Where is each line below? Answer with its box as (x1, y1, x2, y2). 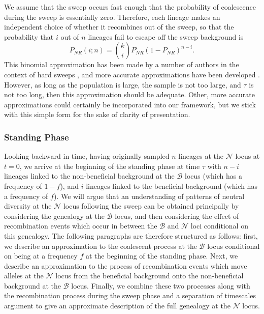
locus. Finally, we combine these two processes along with (71, 280, 250, 291)
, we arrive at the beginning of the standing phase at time (19, 160, 200, 171)
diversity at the (4, 201, 52, 211)
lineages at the (178, 151, 223, 161)
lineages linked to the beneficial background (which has (86, 180, 257, 191)
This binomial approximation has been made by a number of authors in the (4, 59, 239, 70)
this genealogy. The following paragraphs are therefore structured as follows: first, (4, 230, 258, 241)
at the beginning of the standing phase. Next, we (85, 250, 238, 261)
